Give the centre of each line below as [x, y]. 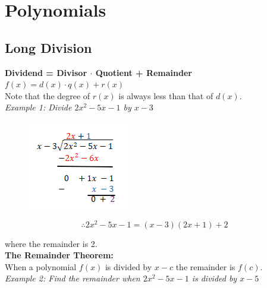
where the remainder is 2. [51, 243]
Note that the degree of [48, 95]
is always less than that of [166, 95]
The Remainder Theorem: [59, 255]
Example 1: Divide [38, 107]
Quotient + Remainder [144, 72]
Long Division [48, 47]
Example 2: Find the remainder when [73, 278]
